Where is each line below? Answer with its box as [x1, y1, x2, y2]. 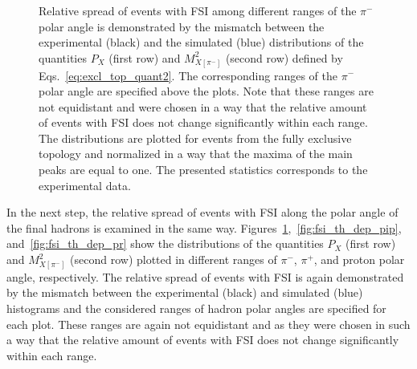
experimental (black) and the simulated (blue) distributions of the [39, 34, 364, 51]
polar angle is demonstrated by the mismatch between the [39, 18, 325, 34]
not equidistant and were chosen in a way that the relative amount [39, 98, 367, 115]
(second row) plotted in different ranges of [70, 251, 277, 268]
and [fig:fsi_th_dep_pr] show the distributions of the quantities [6, 235, 324, 252]
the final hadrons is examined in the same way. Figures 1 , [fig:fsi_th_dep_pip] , [6, 219, 402, 236]
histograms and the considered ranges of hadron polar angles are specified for [6, 299, 386, 316]
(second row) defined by [225, 49, 343, 66]
